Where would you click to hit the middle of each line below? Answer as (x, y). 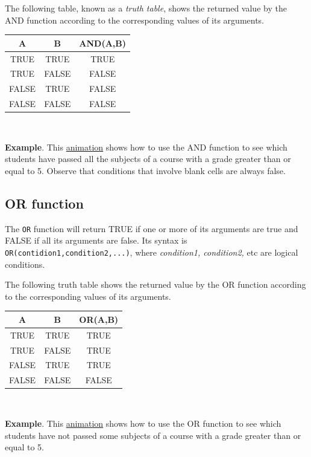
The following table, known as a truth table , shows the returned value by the (146, 8)
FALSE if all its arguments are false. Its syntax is (96, 240)
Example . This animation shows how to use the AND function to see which (146, 147)
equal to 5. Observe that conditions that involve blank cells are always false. (145, 170)
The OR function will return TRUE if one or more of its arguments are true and (152, 228)
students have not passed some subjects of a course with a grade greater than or (153, 435)
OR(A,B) (99, 319)
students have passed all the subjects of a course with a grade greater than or (148, 159)
